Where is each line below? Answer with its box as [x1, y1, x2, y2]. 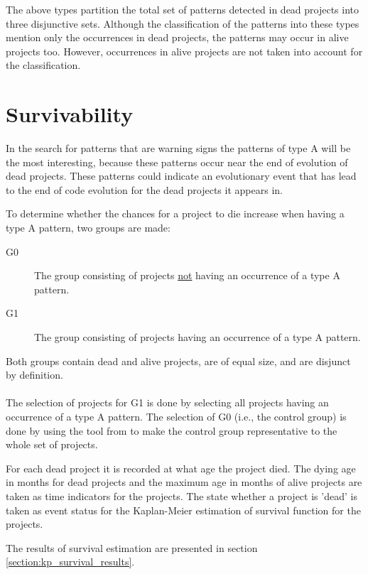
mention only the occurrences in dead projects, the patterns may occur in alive [6, 30, 349, 45]
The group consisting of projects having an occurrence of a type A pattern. [34, 330, 361, 345]
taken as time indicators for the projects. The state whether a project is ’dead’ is [6, 488, 357, 503]
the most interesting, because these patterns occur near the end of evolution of [6, 154, 348, 169]
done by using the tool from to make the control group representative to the [6, 423, 337, 438]
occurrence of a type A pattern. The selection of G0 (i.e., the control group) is [6, 409, 347, 423]
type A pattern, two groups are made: [6, 220, 171, 235]
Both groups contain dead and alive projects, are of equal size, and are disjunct [6, 353, 351, 368]
